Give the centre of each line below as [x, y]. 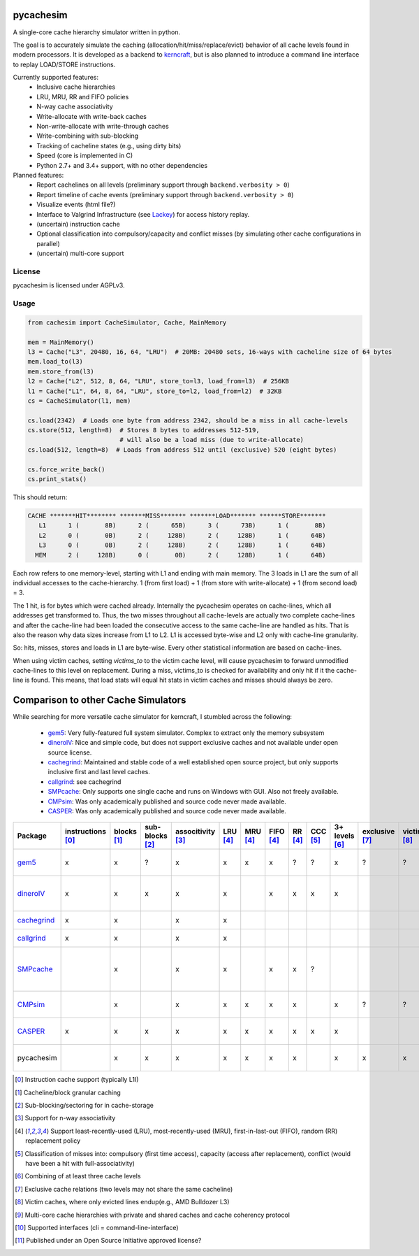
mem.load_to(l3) [56, 362]
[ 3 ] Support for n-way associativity [65, 1118]
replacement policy [53, 1141]
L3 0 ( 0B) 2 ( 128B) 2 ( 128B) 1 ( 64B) [182, 545]
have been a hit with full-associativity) [80, 1164]
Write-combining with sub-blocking [88, 136]
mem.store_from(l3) [61, 371]
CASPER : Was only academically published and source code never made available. [167, 811]
